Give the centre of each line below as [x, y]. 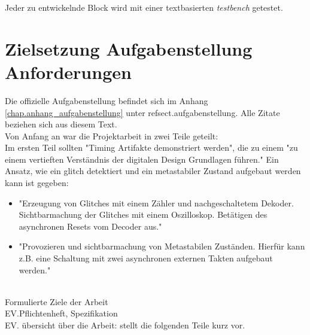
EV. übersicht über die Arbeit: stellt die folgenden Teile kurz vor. [125, 325]
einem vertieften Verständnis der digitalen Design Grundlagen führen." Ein [142, 159]
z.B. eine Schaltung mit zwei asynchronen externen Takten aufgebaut [146, 258]
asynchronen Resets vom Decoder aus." [90, 226]
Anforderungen [68, 71]
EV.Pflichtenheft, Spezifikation [61, 313]
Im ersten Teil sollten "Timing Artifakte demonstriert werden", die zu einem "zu [151, 147]
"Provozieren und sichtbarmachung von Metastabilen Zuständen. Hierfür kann [162, 246]
